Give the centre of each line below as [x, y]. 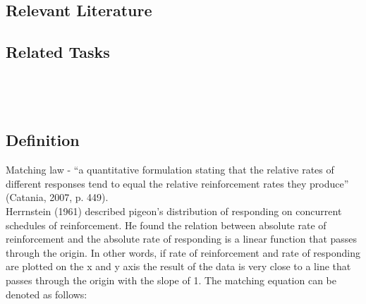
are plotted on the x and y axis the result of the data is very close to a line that [178, 266]
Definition [43, 140]
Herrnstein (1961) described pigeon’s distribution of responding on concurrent [174, 211]
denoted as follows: [47, 294]
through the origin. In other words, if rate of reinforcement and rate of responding [183, 252]
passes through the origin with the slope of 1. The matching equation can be [171, 280]
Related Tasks [58, 52]
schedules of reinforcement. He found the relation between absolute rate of [166, 225]
